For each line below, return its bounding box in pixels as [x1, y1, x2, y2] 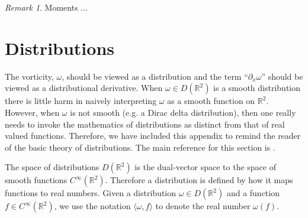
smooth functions [5, 174, 68, 186]
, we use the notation [54, 200, 131, 212]
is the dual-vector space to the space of [134, 161, 276, 173]
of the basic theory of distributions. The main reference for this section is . [5, 141, 275, 153]
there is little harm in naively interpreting [5, 95, 157, 107]
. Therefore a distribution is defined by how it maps [105, 174, 293, 186]
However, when [5, 106, 60, 118]
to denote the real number [155, 200, 251, 212]
